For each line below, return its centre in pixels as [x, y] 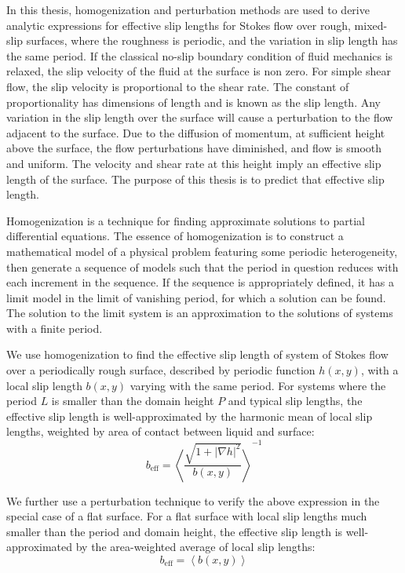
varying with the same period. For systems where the [258, 385]
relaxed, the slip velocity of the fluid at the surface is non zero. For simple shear [199, 71]
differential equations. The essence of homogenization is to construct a [175, 236]
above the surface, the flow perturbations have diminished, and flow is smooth [194, 148]
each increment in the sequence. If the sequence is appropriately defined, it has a [200, 282]
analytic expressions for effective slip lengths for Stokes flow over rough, [179, 25]
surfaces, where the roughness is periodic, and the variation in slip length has [212, 40]
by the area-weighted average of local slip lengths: [195, 547]
